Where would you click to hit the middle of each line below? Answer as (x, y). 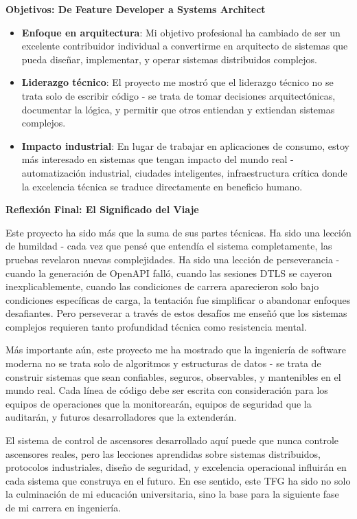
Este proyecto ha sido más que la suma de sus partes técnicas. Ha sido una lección (178, 232)
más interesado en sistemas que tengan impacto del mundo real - (158, 159)
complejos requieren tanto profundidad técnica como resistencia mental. (156, 326)
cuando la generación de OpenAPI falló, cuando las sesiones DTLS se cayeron (169, 273)
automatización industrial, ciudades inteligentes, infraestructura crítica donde (184, 172)
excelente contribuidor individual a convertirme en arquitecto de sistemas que (185, 46)
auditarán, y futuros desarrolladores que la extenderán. (121, 417)
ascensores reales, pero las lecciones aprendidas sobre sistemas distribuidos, (163, 453)
